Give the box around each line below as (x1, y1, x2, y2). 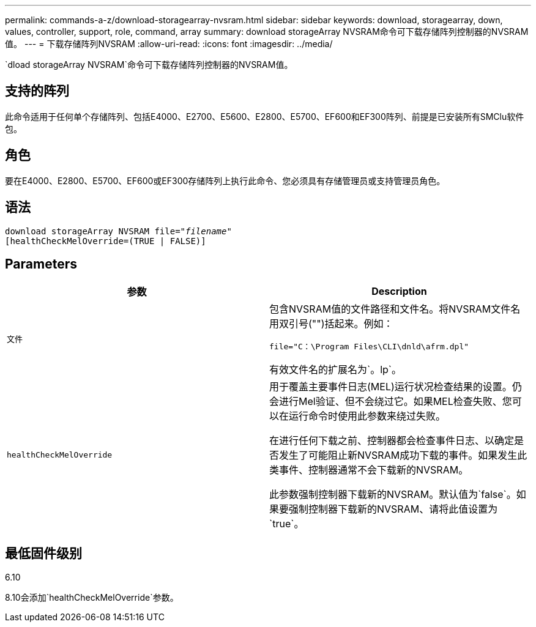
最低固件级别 (5, 545, 82, 561)
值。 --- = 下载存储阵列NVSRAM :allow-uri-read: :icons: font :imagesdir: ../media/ (5, 39, 333, 49)
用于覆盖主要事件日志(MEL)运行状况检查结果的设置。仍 (269, 380, 522, 393)
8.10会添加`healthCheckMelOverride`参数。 (5, 592, 179, 603)
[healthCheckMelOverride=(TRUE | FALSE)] (5, 236, 206, 246)
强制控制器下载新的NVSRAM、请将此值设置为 (289, 503, 498, 516)
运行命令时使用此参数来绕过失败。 (289, 410, 446, 423)
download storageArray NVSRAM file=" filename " (5, 226, 232, 236)
